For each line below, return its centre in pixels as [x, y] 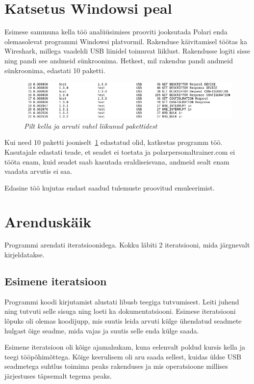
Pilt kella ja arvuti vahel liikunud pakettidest [91, 125]
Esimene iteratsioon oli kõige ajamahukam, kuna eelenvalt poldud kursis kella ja [125, 347]
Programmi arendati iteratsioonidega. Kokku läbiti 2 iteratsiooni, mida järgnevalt [127, 245]
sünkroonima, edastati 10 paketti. [55, 70]
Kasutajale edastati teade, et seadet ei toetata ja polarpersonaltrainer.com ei [120, 151]
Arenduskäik [48, 221]
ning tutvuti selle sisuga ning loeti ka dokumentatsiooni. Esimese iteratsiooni [120, 311]
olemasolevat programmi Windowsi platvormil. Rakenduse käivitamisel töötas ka [126, 41]
